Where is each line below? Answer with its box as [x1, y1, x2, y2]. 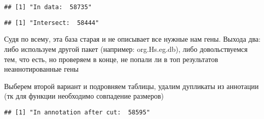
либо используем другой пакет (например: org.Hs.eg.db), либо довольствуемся [4, 43, 248, 54]
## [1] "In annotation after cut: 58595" [4, 108, 150, 116]
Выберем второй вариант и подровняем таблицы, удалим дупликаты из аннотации [4, 80, 259, 91]
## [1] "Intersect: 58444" [4, 19, 99, 26]
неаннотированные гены [4, 64, 79, 74]
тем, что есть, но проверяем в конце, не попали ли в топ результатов [4, 53, 218, 64]
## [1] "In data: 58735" [4, 4, 92, 11]
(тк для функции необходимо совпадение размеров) [4, 91, 164, 101]
